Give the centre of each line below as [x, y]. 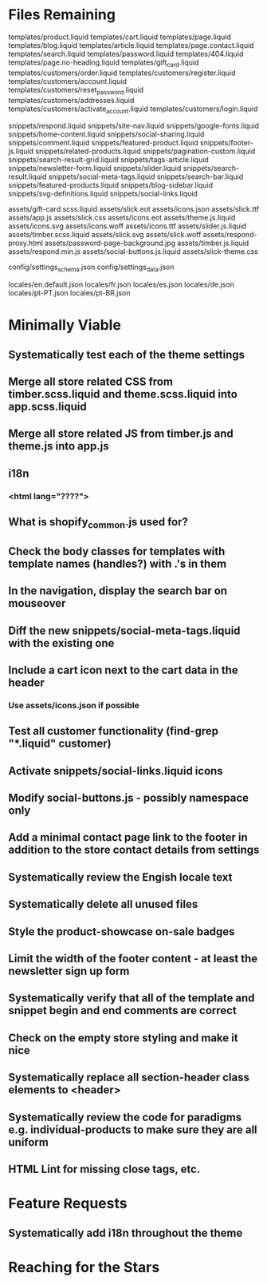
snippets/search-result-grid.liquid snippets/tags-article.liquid [108, 160]
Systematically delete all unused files [103, 904]
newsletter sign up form [69, 971]
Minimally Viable [65, 325]
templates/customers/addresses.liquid [71, 100]
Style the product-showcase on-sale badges [122, 931]
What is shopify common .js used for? [98, 523]
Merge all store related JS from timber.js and [121, 434]
